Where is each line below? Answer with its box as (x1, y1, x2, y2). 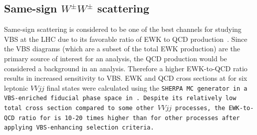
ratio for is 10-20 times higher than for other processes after (18, 114, 240, 122)
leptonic (4, 82, 28, 93)
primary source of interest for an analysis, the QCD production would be (4, 53, 227, 63)
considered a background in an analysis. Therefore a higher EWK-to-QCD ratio (4, 63, 248, 73)
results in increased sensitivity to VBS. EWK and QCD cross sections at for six (4, 73, 248, 83)
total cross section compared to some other (4, 105, 154, 112)
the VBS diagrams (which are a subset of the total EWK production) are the (4, 43, 240, 54)
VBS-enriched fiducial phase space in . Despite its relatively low (4, 95, 237, 102)
